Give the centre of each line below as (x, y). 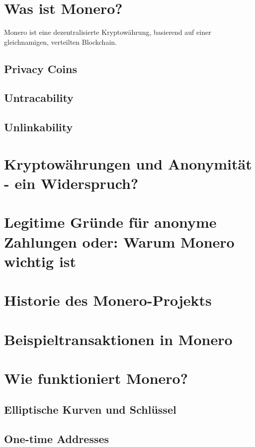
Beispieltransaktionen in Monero (118, 339)
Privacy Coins (41, 68)
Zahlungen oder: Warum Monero (119, 241)
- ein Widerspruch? (71, 183)
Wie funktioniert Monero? (96, 378)
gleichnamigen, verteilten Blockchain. (60, 42)
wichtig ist (40, 261)
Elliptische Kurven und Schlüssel (90, 409)
